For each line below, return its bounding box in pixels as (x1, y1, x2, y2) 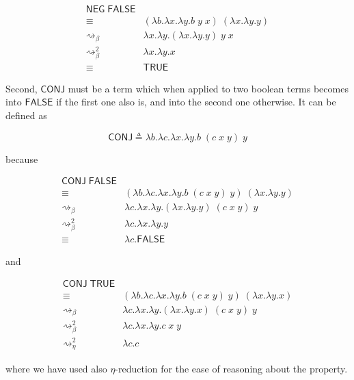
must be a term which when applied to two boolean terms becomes (68, 81, 349, 95)
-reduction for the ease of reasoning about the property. (115, 362, 348, 376)
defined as (5, 108, 47, 123)
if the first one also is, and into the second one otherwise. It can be (56, 94, 336, 109)
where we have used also (5, 362, 107, 376)
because (5, 151, 38, 166)
